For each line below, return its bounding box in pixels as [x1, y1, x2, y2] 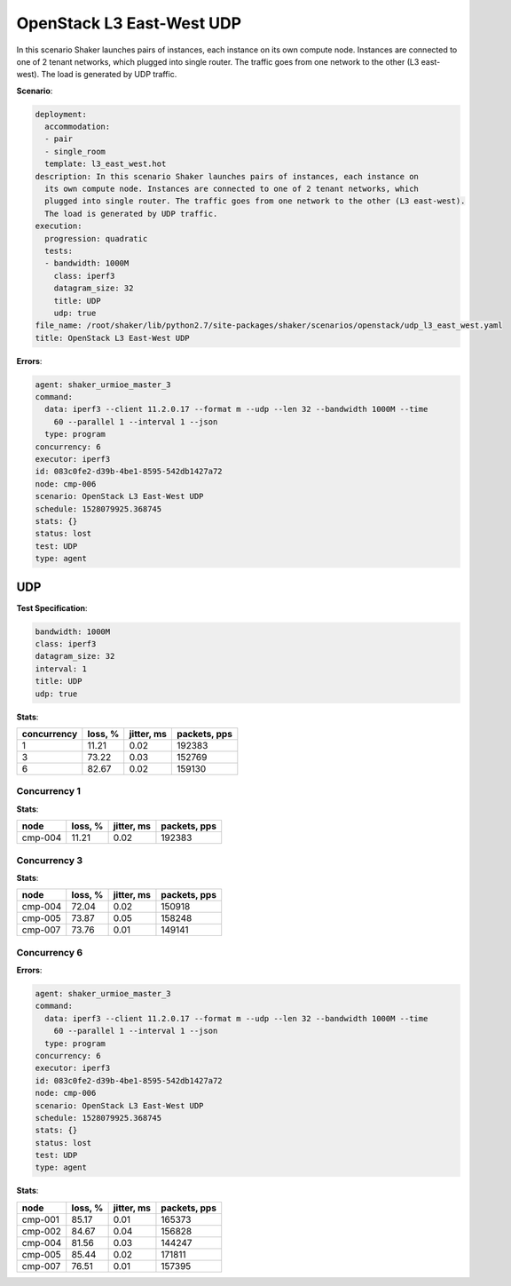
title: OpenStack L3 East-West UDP [35, 333, 190, 343]
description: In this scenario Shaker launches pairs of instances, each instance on [35, 171, 419, 181]
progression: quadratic [44, 234, 148, 243]
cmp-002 [21, 1225, 61, 1237]
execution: [35, 221, 83, 231]
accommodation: [44, 122, 111, 132]
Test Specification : [16, 602, 88, 613]
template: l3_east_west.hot [44, 159, 167, 169]
